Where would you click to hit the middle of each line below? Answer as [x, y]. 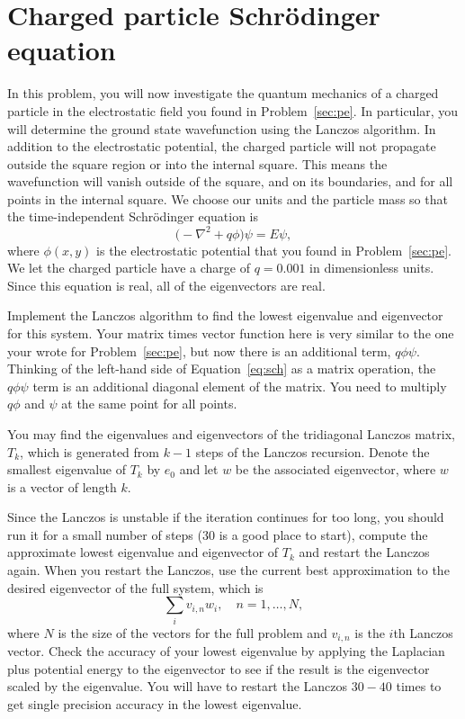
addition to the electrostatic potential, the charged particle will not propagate [222, 146]
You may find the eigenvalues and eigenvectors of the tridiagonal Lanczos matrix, [231, 433]
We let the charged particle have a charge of [129, 268]
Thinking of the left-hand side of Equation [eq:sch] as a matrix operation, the [222, 368]
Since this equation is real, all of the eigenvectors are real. [166, 285]
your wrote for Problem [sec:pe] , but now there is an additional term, [199, 351]
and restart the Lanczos [364, 552]
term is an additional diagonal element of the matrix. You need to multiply [240, 386]
